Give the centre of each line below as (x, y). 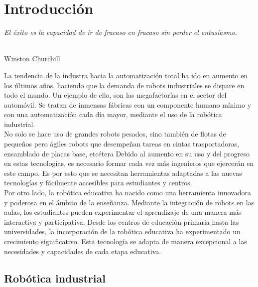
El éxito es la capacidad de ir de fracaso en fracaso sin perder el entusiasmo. (121, 32)
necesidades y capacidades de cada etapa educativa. (83, 251)
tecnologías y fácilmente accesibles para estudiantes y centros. (98, 183)
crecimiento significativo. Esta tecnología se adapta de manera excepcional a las (126, 241)
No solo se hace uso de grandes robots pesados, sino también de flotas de (115, 134)
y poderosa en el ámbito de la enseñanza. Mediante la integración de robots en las (129, 202)
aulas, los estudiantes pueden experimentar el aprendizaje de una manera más (123, 212)
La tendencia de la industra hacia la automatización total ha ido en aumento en (126, 75)
